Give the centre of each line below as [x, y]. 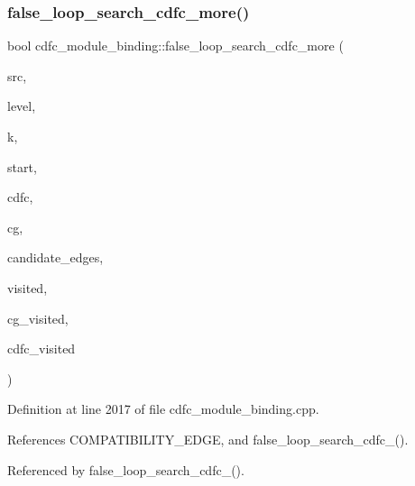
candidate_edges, [55, 257]
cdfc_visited [41, 348]
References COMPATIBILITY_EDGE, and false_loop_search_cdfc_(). [208, 439]
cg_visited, [38, 318]
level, [22, 106]
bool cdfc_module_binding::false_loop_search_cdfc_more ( [175, 46]
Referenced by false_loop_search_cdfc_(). [126, 469]
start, [22, 166]
